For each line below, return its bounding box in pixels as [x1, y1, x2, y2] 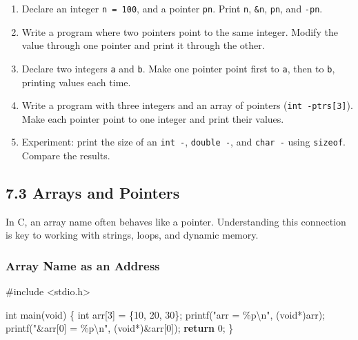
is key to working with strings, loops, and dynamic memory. [6, 228, 259, 242]
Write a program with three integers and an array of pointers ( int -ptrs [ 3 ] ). [21, 98, 353, 112]
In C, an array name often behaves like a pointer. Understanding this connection [6, 214, 346, 228]
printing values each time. [21, 74, 131, 89]
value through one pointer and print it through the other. [21, 38, 265, 52]
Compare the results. [21, 148, 110, 162]
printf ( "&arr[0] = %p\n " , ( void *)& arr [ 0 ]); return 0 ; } [6, 321, 234, 335]
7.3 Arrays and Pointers [6, 181, 180, 203]
